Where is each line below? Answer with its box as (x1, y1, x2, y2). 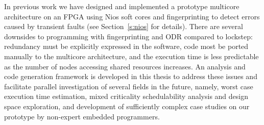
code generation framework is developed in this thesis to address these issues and (4, 71, 257, 82)
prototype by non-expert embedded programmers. (4, 111, 160, 121)
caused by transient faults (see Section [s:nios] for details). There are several (4, 21, 243, 32)
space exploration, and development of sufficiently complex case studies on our (4, 101, 250, 111)
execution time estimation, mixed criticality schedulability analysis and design (4, 91, 248, 102)
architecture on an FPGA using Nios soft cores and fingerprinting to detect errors (4, 11, 260, 21)
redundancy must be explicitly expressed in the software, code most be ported (4, 41, 249, 52)
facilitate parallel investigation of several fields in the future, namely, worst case (4, 81, 253, 91)
